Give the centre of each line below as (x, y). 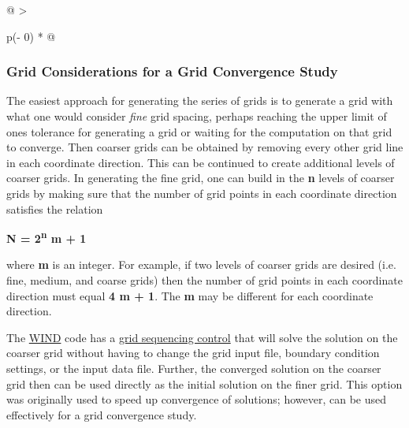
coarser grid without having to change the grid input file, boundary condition (193, 353)
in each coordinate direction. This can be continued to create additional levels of (201, 162)
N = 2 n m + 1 (46, 237)
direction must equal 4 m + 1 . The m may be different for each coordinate (190, 295)
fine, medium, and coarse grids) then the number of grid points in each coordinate (204, 280)
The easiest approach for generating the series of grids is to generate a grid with (200, 100)
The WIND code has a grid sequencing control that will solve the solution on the (202, 337)
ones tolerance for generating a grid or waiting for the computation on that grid (199, 131)
